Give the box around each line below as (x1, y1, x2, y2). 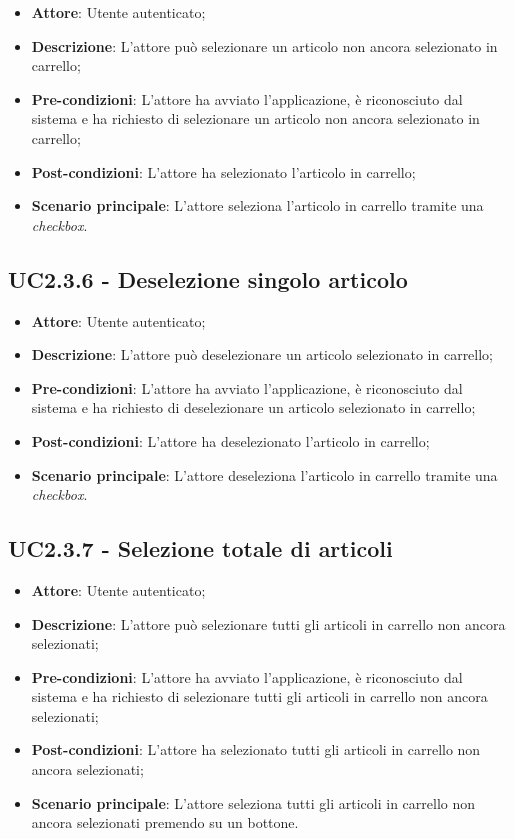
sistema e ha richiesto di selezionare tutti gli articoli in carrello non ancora (31, 686, 488, 707)
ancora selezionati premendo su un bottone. (31, 812, 299, 833)
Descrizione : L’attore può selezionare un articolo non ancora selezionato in (31, 35, 498, 56)
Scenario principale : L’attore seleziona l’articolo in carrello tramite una (31, 195, 484, 216)
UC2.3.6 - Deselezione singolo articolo (8, 263, 408, 294)
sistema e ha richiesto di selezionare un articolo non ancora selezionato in (31, 108, 480, 129)
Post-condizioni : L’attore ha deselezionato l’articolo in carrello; (31, 430, 430, 451)
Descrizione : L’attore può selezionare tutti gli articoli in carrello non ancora (31, 613, 506, 634)
